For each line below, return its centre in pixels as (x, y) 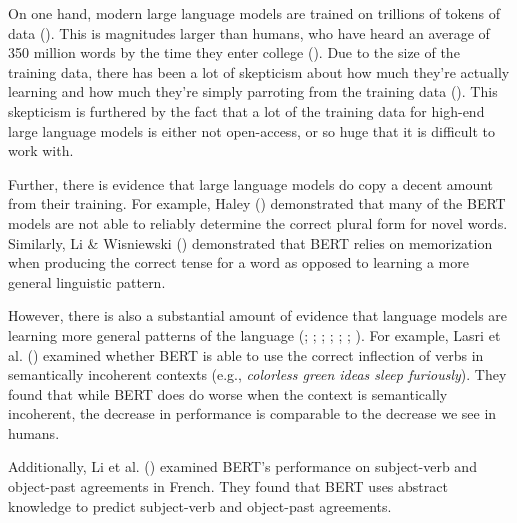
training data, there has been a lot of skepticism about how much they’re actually (259, 71)
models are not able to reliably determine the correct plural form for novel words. (258, 222)
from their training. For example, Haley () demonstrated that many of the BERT (257, 203)
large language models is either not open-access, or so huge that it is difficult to (252, 130)
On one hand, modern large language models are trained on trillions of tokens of (254, 13)
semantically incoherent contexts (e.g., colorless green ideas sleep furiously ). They (257, 374)
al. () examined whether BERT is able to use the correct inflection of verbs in (246, 354)
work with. (41, 150)
